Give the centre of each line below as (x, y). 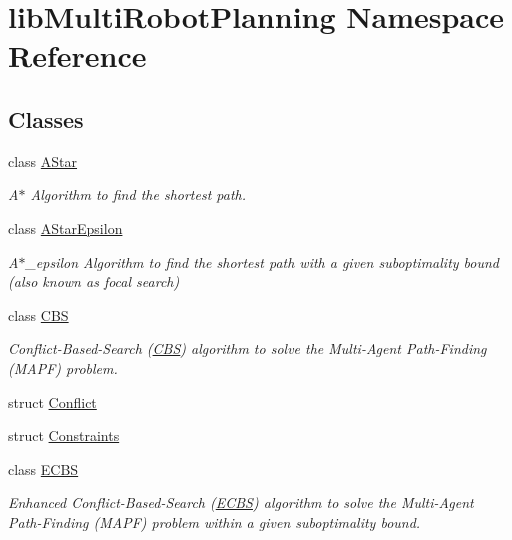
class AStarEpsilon (65, 227)
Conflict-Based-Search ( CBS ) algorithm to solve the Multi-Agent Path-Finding (247, 348)
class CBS (38, 314)
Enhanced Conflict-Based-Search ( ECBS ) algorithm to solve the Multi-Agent (241, 502)
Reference (77, 55)
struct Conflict (52, 401)
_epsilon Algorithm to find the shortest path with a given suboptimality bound (262, 261)
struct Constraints (64, 435)
